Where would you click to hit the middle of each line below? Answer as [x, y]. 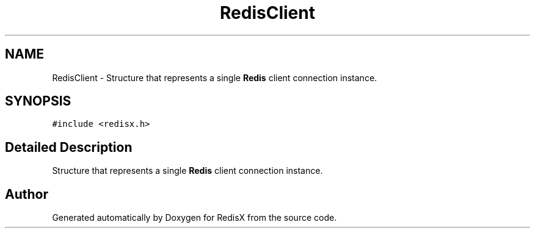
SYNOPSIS [38, 101]
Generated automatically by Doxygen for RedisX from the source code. [195, 218]
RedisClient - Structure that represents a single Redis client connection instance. [215, 77]
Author [27, 194]
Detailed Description [69, 147]
